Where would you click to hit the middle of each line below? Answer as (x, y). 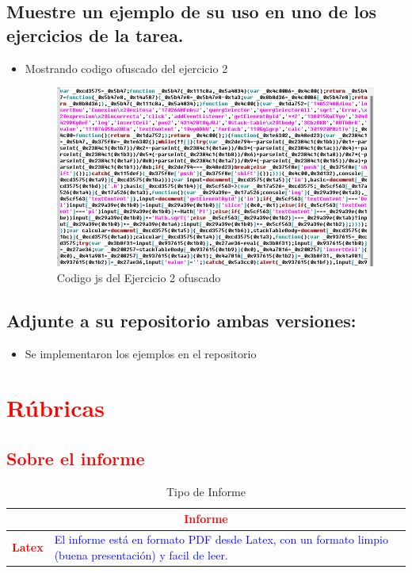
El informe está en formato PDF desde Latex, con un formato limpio (221, 539)
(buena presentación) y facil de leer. (141, 554)
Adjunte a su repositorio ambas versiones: (181, 320)
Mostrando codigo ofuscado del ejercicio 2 (126, 68)
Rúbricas (55, 408)
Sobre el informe (76, 458)
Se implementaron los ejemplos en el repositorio (141, 353)
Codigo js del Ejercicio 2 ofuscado (139, 277)
